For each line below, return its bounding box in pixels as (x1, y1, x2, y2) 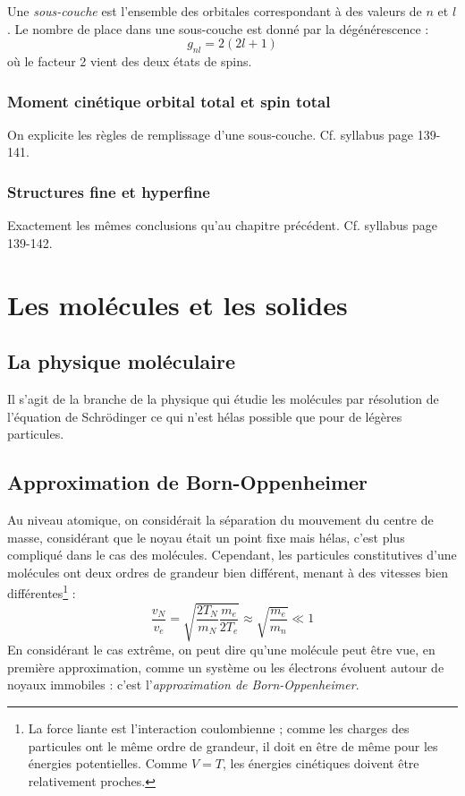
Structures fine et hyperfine (7, 180, 210, 202)
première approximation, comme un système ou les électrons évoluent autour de (7, 657, 444, 676)
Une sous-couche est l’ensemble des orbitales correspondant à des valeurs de (7, 2, 422, 20)
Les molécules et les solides (7, 286, 348, 322)
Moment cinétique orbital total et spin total (7, 90, 331, 112)
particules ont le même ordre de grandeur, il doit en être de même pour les (28, 736, 438, 755)
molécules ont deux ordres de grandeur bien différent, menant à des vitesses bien (7, 562, 448, 581)
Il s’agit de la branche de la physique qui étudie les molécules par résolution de (7, 389, 439, 407)
